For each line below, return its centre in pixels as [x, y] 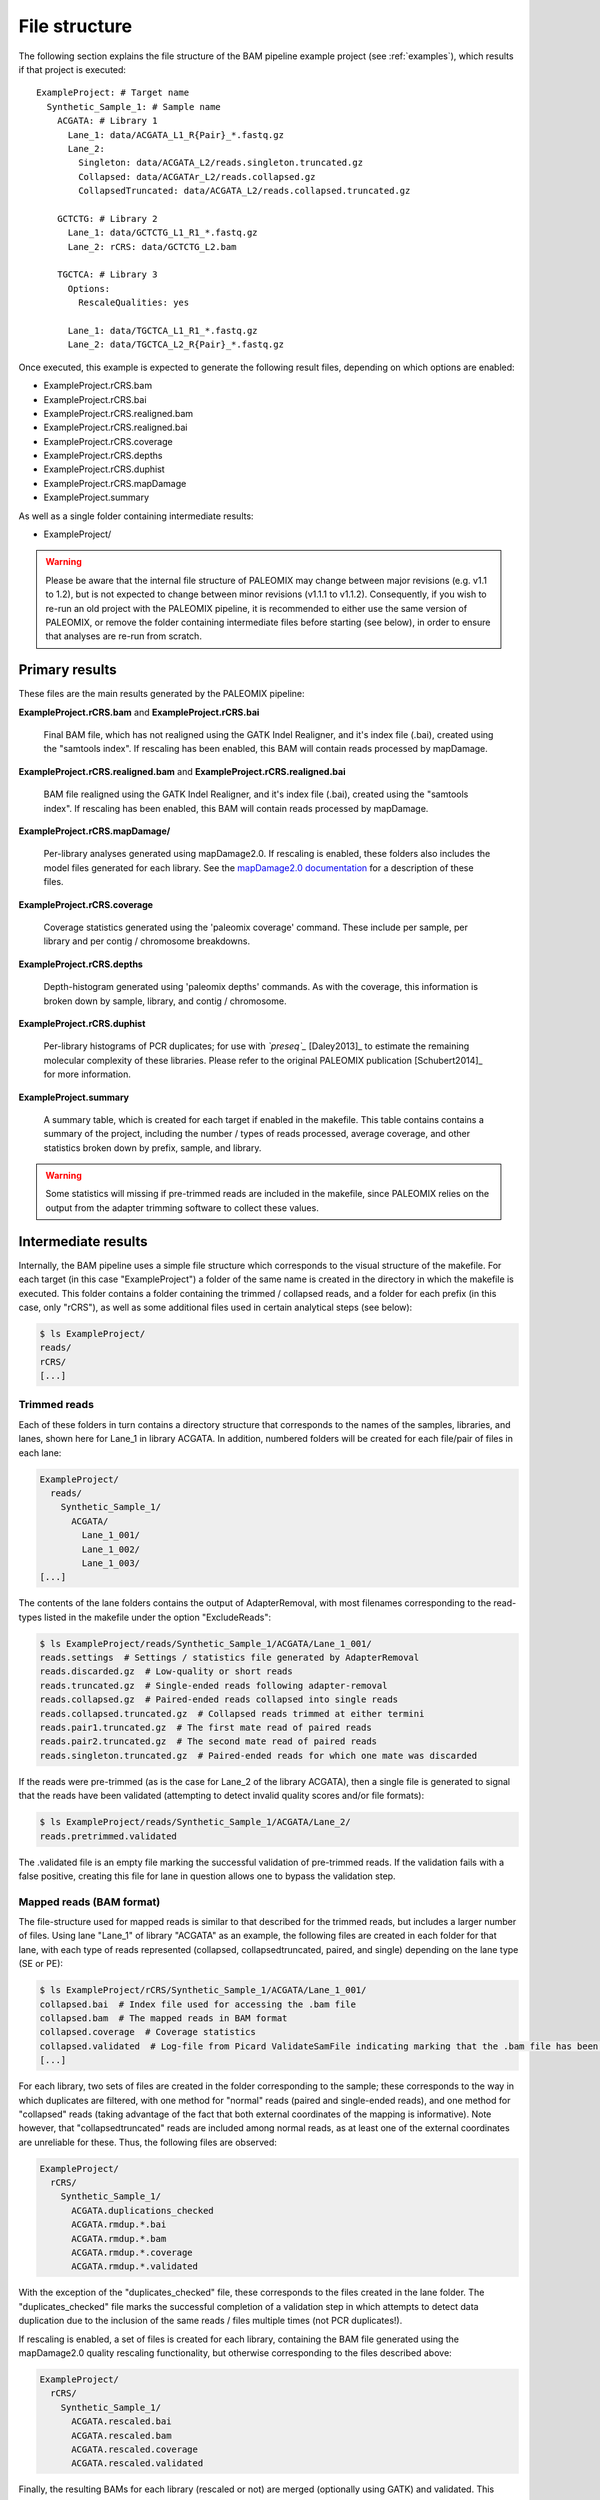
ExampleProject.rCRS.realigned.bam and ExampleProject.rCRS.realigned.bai [182, 771]
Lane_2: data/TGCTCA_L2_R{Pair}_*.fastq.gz [176, 344]
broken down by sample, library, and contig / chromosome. [165, 1001]
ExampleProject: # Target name [113, 93]
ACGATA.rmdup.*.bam [119, 2238]
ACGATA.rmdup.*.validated [135, 2266]
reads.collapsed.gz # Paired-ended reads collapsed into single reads [219, 1699]
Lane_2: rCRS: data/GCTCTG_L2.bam [152, 246]
